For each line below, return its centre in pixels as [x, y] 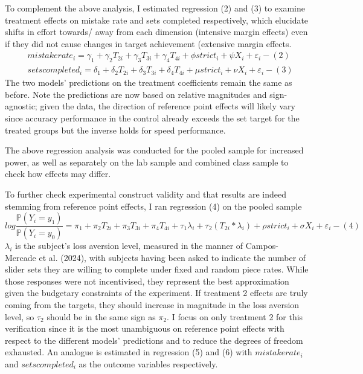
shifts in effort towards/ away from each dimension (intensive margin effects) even [156, 32]
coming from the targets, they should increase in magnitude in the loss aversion [152, 305]
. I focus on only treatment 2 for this [235, 316]
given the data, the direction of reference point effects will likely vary [168, 106]
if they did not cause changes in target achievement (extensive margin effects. [148, 43]
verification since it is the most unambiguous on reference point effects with [145, 328]
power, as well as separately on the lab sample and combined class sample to [147, 162]
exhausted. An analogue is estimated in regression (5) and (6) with [129, 352]
